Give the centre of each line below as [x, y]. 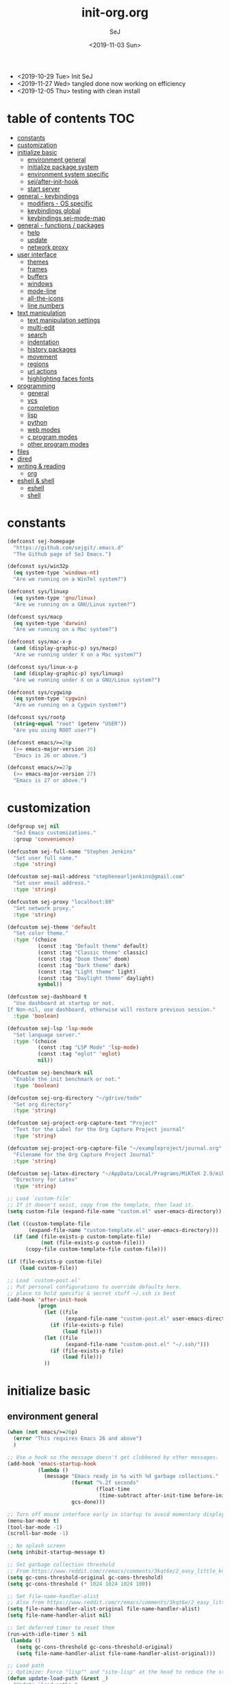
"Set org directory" [42, 1104]
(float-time [113, 1489]
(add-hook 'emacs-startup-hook [52, 1464]
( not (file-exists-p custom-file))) [93, 1243]
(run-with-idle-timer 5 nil [47, 1634]
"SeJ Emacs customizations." [55, 832]
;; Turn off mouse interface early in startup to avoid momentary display [116, 1514]
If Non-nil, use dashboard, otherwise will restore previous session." [111, 1010]
